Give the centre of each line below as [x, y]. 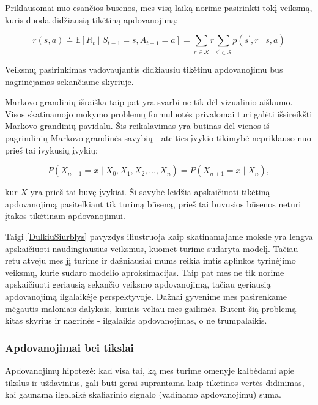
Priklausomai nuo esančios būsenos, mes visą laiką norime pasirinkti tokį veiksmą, [159, 7]
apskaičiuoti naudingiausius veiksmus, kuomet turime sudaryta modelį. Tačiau [152, 248]
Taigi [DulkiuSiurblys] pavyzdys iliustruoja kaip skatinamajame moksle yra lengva [159, 236]
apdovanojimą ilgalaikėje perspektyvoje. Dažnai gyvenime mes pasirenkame [146, 296]
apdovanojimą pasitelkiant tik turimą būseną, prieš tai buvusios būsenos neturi [153, 203]
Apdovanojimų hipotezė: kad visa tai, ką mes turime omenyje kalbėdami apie [150, 370]
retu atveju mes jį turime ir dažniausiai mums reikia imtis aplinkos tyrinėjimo [150, 260]
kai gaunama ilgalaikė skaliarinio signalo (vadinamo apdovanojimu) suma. [143, 394]
